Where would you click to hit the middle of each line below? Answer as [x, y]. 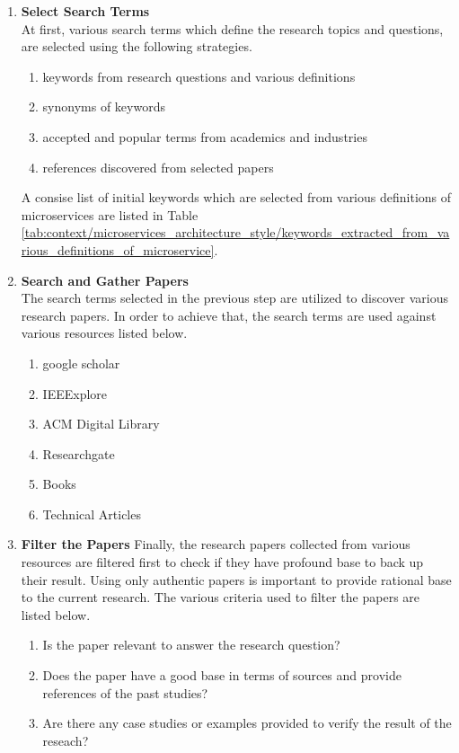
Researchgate [79, 453]
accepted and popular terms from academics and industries [205, 136]
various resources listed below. [104, 333]
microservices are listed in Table [110, 214]
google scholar [81, 363]
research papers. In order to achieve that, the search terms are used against [229, 315]
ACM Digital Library [101, 424]
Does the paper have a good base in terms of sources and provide [222, 675]
